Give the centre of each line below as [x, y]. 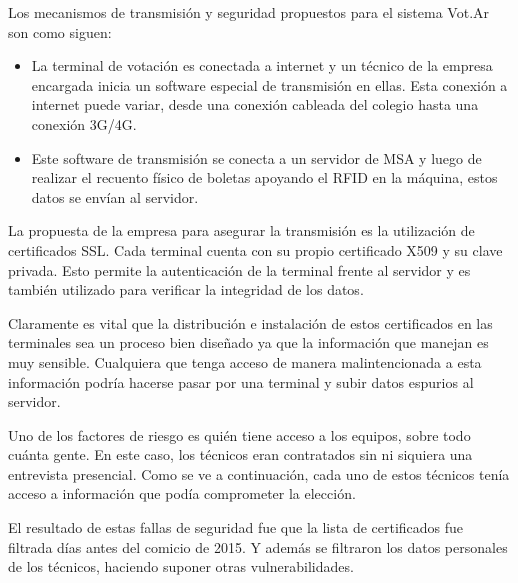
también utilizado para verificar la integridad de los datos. [186, 289]
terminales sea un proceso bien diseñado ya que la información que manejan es [248, 342]
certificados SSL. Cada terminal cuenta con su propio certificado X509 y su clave [255, 249]
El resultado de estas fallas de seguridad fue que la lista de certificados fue [236, 527]
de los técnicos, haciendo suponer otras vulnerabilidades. [181, 566]
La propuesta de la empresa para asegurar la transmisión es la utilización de [241, 230]
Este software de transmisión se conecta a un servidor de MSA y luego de [256, 157]
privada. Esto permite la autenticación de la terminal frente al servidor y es [239, 269]
